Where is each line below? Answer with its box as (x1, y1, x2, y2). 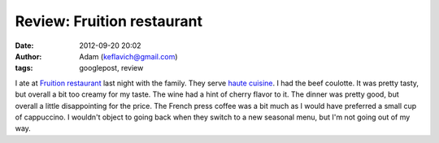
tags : (15, 63, 33, 73)
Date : (15, 41, 34, 50)
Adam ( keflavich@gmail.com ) (79, 51, 178, 61)
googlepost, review (79, 63, 144, 73)
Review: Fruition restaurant (15, 12, 203, 30)
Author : (15, 51, 42, 61)
